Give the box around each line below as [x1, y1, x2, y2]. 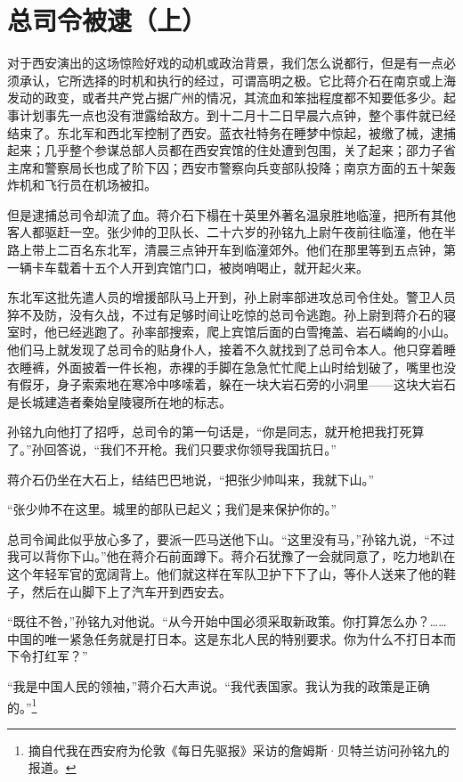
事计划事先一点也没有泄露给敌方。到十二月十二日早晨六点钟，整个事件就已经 [7, 105, 456, 124]
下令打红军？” [7, 647, 88, 665]
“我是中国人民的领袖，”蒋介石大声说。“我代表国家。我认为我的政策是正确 [7, 676, 430, 695]
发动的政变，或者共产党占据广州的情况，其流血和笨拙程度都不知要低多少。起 [7, 88, 456, 107]
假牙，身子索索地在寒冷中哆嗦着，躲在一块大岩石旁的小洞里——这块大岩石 [19, 375, 456, 394]
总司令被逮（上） [7, 2, 207, 38]
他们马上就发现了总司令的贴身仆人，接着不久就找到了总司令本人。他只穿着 [7, 340, 443, 359]
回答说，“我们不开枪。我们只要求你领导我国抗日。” [44, 440, 337, 458]
